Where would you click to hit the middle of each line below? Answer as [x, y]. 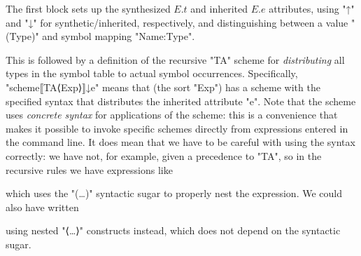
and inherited [219, 8]
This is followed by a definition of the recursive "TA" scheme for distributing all [175, 59]
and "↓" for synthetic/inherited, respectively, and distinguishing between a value [177, 22]
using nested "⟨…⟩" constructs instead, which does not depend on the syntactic [173, 230]
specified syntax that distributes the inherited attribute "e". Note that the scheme [181, 101]
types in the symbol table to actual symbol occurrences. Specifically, [152, 73]
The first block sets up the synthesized [88, 8]
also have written [42, 207]
